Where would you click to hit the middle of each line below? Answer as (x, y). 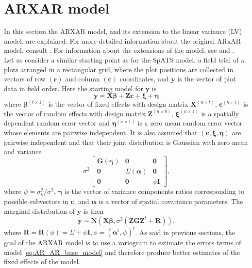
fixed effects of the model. (42, 261)
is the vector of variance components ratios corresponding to (154, 191)
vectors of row (25, 79)
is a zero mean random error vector (190, 123)
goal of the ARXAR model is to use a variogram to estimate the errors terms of (123, 243)
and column (83, 79)
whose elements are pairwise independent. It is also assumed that (101, 133)
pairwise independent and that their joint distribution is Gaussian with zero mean (126, 142)
